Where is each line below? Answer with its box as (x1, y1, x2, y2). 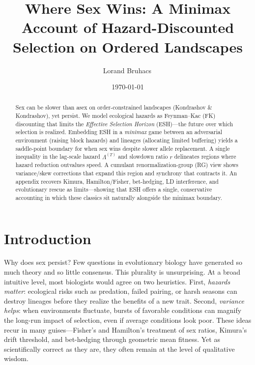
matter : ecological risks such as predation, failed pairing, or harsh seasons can (4, 286, 237, 296)
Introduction (4, 228, 91, 249)
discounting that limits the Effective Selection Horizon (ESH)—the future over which (15, 119, 233, 128)
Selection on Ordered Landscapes (12, 36, 243, 56)
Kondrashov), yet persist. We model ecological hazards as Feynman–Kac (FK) (15, 112, 216, 120)
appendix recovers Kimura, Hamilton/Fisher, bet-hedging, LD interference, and (15, 177, 219, 185)
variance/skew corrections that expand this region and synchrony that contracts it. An (15, 168, 237, 177)
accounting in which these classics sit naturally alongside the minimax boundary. (15, 193, 223, 201)
